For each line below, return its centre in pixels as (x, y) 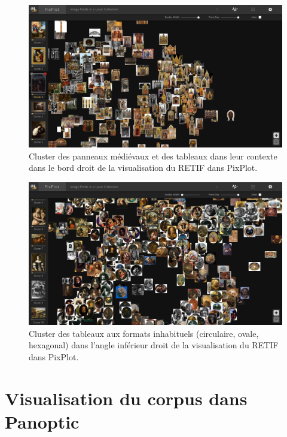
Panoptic (42, 421)
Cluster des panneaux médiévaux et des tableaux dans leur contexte (153, 156)
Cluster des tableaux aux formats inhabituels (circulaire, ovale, (144, 333)
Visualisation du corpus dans (126, 398)
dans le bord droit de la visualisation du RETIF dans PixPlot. (143, 168)
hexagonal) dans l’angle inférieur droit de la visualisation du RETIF (154, 345)
